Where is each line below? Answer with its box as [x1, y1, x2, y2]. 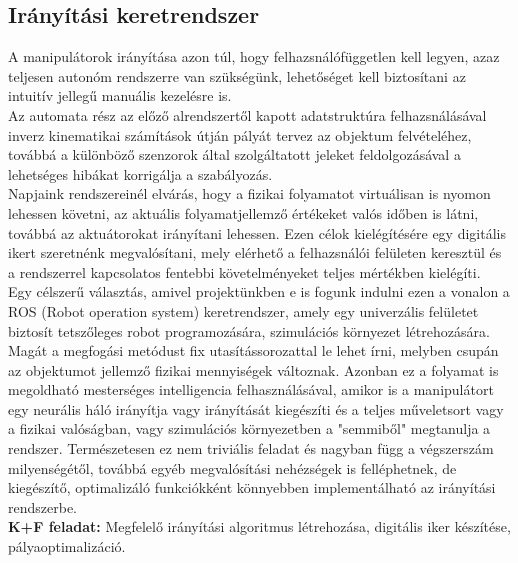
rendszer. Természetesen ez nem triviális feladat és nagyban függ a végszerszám [8, 438, 494, 459]
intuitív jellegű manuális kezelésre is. [8, 85, 232, 106]
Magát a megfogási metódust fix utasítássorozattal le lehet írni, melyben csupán [8, 340, 499, 361]
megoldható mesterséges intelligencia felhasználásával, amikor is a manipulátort [8, 379, 494, 400]
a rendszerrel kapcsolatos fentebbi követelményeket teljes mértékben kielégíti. [8, 261, 481, 282]
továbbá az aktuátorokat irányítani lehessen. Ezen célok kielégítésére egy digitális [8, 222, 506, 243]
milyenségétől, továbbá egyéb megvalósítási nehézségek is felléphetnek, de [8, 457, 457, 478]
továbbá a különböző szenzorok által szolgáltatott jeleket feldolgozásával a [8, 144, 461, 165]
